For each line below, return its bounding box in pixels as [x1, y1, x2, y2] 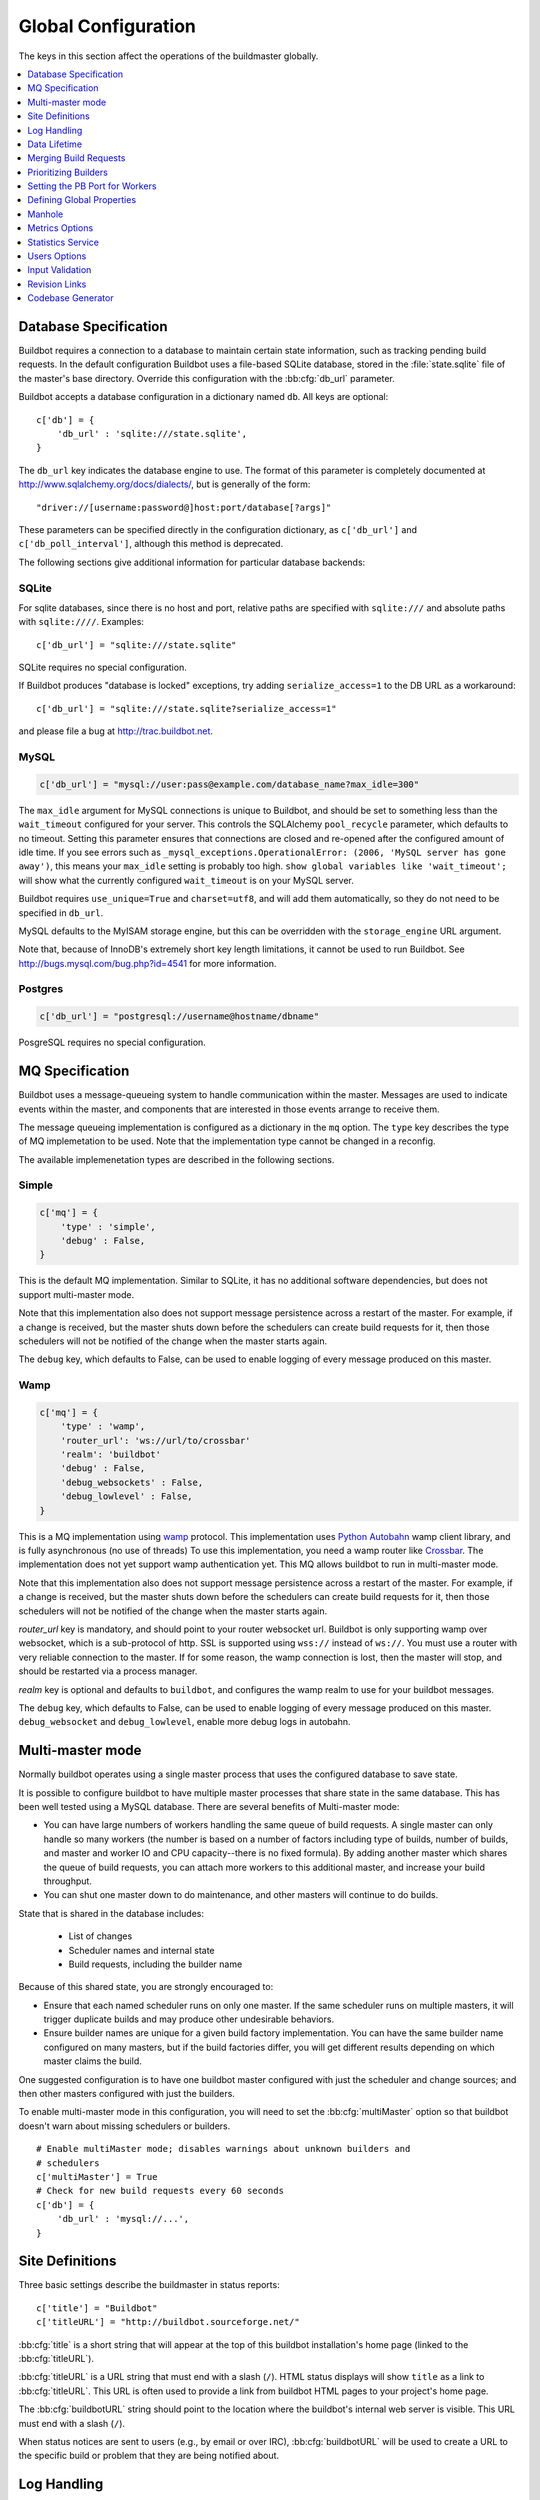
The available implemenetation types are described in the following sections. [18, 1153, 335, 1165]
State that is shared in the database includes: [18, 1907, 205, 1919]
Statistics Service [27, 236, 100, 248]
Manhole [27, 208, 64, 220]
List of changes [68, 1930, 133, 1942]
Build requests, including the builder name [68, 1958, 243, 1970]
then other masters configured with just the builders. [18, 2088, 235, 2100]
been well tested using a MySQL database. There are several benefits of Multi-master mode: [18, 1801, 400, 1812]
